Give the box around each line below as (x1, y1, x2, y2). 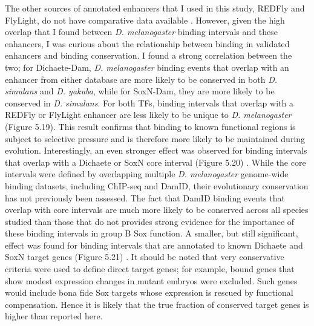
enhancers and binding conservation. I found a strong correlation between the (5, 49, 292, 62)
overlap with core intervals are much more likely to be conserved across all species (5, 203, 309, 216)
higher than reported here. (5, 310, 103, 322)
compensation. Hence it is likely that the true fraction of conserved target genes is (5, 298, 309, 310)
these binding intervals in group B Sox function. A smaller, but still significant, (5, 227, 298, 240)
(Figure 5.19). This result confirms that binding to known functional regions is (5, 120, 296, 132)
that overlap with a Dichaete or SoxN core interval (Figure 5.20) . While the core (5, 155, 306, 168)
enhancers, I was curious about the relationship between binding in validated (5, 37, 290, 50)
